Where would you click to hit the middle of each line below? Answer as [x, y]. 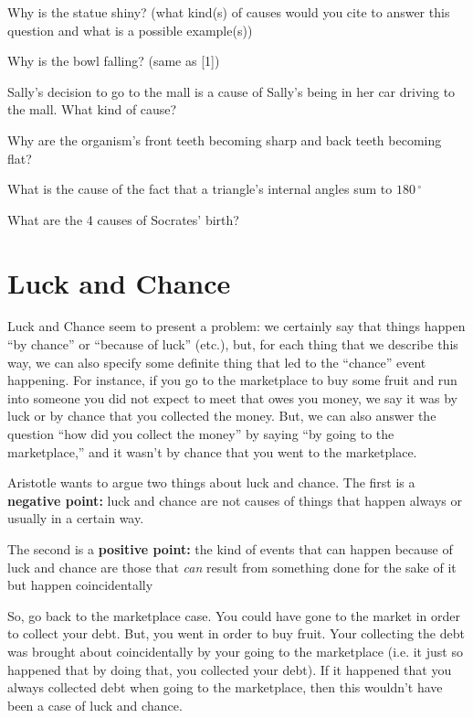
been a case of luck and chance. [95, 705]
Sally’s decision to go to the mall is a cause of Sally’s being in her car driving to [231, 91]
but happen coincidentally [80, 585]
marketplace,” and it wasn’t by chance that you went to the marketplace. [212, 451]
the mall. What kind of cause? [92, 109]
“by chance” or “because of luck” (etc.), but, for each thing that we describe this [233, 344]
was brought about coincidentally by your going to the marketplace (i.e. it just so [235, 651]
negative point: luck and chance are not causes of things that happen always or [235, 500]
